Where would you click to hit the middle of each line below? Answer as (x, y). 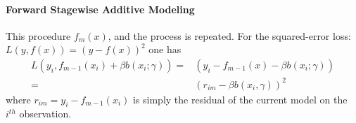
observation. (45, 114)
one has (165, 49)
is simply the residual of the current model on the (240, 99)
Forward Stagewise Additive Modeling (100, 9)
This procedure (38, 35)
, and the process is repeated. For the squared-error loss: (229, 35)
